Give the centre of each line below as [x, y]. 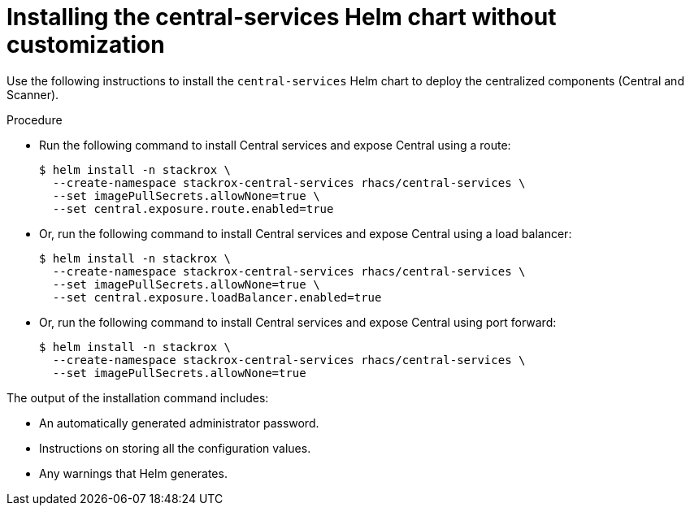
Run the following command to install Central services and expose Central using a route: [275, 145]
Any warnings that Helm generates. [133, 473]
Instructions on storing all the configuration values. [175, 448]
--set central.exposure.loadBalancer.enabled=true [217, 297]
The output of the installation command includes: [138, 397]
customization [86, 45]
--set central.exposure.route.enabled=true [193, 208]
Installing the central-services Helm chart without [282, 17]
